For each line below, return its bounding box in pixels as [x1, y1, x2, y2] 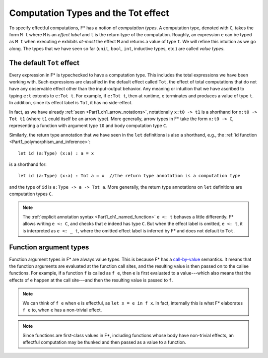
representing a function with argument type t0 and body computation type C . [9, 123, 168, 129]
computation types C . [9, 191, 53, 197]
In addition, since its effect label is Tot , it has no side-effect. [9, 100, 133, 106]
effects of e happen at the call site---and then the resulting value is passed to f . [9, 277, 173, 283]
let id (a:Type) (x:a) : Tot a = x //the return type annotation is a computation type [18, 173, 241, 179]
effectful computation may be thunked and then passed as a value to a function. [22, 339, 186, 345]
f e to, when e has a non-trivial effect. [22, 307, 102, 313]
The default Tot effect [9, 59, 79, 67]
